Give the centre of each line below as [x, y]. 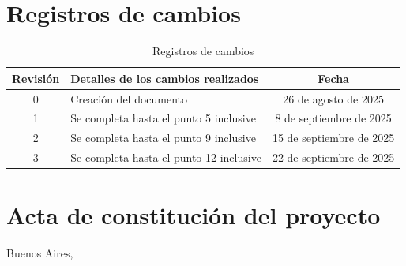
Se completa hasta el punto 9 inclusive [163, 138]
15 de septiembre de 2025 [333, 138]
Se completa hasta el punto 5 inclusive [163, 118]
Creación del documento [129, 98]
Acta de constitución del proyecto [194, 215]
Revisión [36, 78]
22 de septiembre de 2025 [333, 157]
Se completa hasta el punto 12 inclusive [166, 157]
